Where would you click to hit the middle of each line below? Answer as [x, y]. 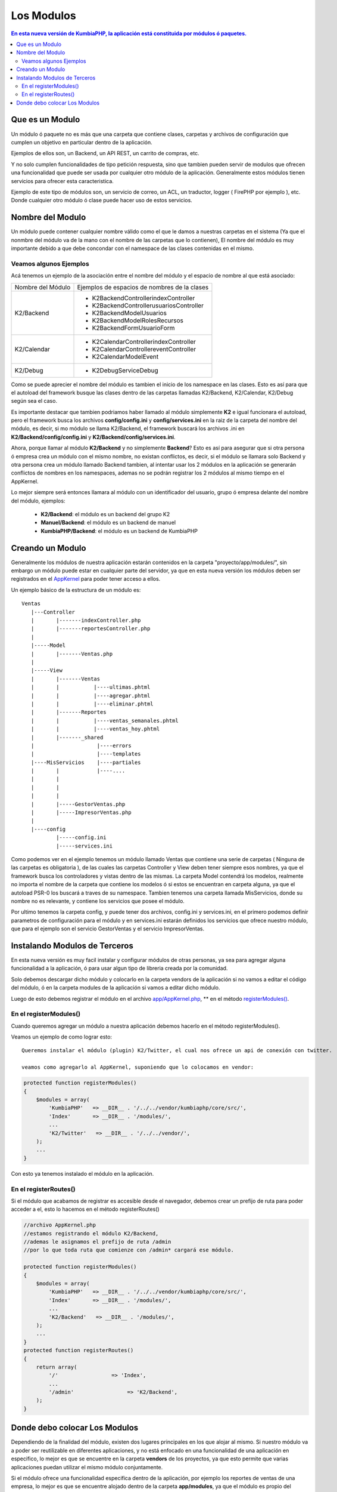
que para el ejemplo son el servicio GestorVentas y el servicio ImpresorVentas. [108, 929]
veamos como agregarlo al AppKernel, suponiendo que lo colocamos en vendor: [138, 1067]
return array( [57, 1367]
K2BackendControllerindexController [143, 298]
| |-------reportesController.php [91, 629]
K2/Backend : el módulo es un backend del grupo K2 [105, 514]
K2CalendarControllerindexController [144, 341]
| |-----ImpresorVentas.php [81, 813]
